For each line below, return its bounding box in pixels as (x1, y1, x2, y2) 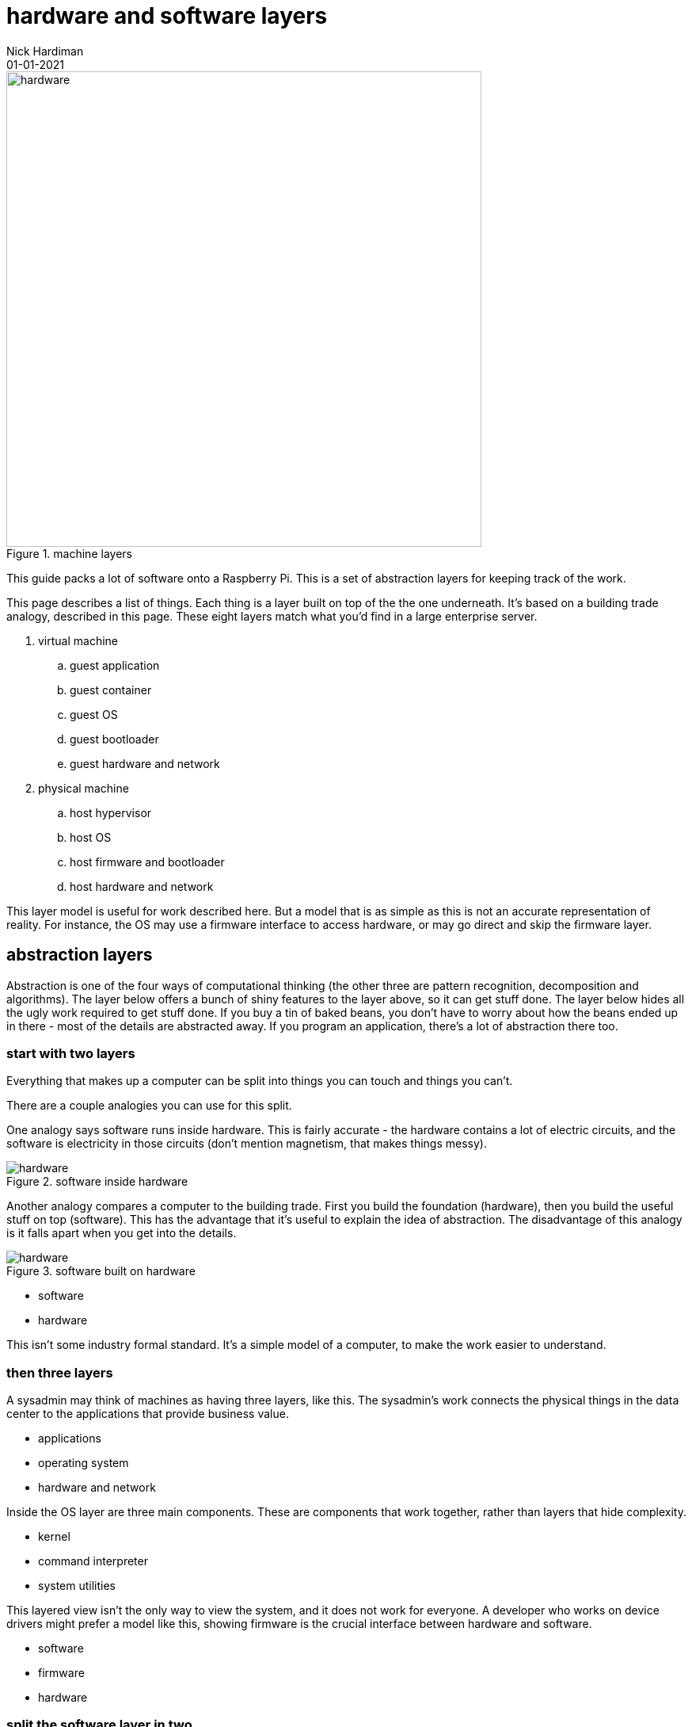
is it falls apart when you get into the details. (6, 1226, 237, 1240)
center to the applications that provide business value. (6, 1407, 289, 1421)
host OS (70, 830, 112, 844)
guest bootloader (70, 732, 159, 746)
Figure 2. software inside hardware (6, 1175, 188, 1189)
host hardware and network (70, 879, 214, 893)
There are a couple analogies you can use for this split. (6, 1098, 292, 1113)
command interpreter (38, 1554, 148, 1568)
